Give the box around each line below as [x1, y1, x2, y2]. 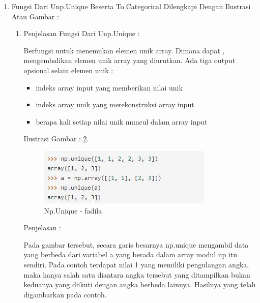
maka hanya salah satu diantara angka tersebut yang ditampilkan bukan [23, 269, 250, 280]
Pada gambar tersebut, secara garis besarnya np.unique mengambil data [23, 239, 249, 250]
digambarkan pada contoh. [23, 289, 107, 299]
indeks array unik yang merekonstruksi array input [36, 99, 194, 110]
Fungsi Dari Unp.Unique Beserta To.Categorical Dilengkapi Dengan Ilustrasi [11, 1, 251, 11]
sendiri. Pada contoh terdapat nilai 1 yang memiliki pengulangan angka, [23, 259, 249, 269]
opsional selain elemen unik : [23, 65, 113, 75]
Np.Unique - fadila [44, 205, 102, 216]
